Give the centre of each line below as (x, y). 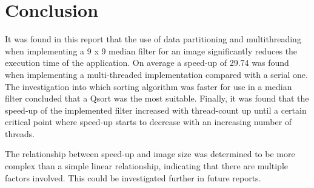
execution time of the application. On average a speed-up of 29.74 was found (147, 63)
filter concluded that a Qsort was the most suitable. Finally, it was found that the (157, 98)
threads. (20, 133)
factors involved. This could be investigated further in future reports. (133, 177)
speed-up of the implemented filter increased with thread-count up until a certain (156, 110)
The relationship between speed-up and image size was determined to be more (150, 154)
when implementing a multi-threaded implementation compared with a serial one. (156, 74)
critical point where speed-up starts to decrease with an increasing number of (149, 122)
